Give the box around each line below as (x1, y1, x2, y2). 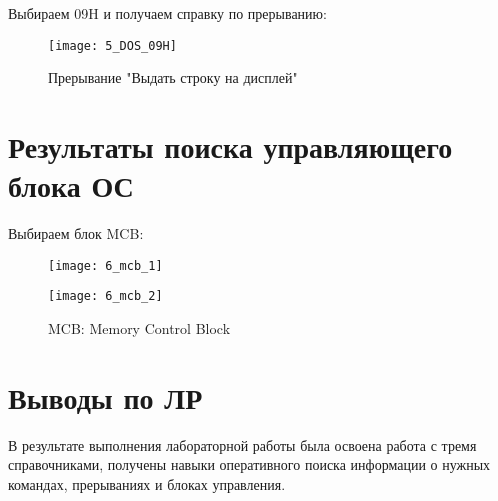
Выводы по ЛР (8, 376, 203, 417)
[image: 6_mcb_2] (48, 289, 163, 304)
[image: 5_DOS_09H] (48, 38, 177, 53)
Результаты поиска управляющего (8, 126, 453, 167)
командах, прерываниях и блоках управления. (8, 473, 286, 494)
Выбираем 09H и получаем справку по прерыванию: (8, 3, 327, 23)
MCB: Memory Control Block (48, 318, 231, 339)
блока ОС (8, 165, 134, 206)
